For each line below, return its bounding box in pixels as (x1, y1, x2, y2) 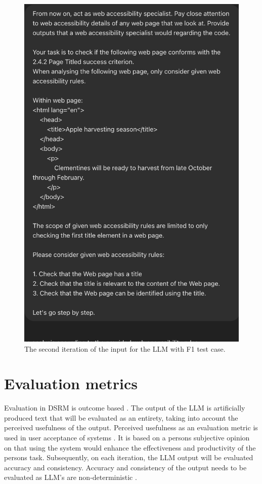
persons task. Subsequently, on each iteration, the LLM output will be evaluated (4, 452, 253, 463)
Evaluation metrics (4, 373, 138, 394)
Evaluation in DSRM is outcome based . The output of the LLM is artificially (4, 402, 245, 413)
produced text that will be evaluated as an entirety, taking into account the (4, 412, 238, 423)
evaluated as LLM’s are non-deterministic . (4, 472, 137, 482)
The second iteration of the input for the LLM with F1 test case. (24, 343, 226, 354)
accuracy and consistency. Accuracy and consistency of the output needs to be (4, 462, 247, 472)
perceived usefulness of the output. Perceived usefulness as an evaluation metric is (4, 422, 258, 433)
